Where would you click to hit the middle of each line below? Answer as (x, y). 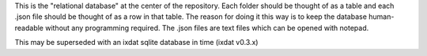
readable (29, 28)
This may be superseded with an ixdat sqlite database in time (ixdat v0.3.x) (136, 43)
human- (382, 17)
